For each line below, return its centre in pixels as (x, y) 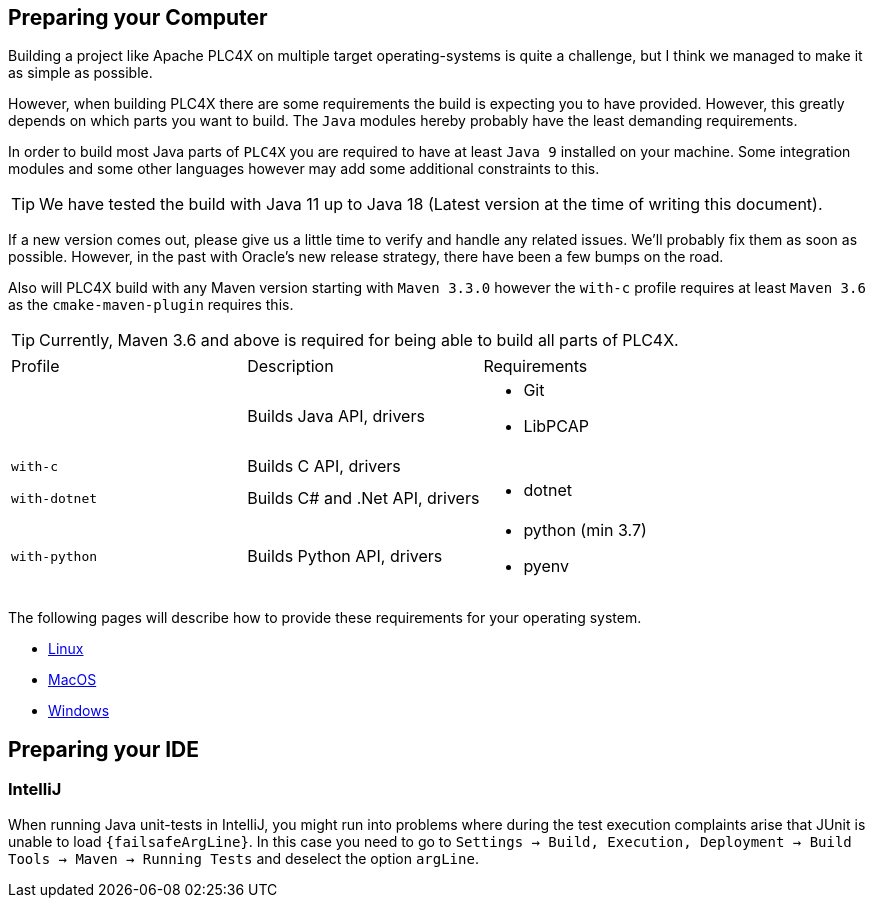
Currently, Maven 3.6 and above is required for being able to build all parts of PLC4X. (359, 340)
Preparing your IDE (103, 749)
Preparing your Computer (138, 17)
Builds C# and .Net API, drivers (363, 498)
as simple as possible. (80, 73)
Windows (79, 711)
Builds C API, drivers (324, 466)
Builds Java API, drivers (336, 416)
